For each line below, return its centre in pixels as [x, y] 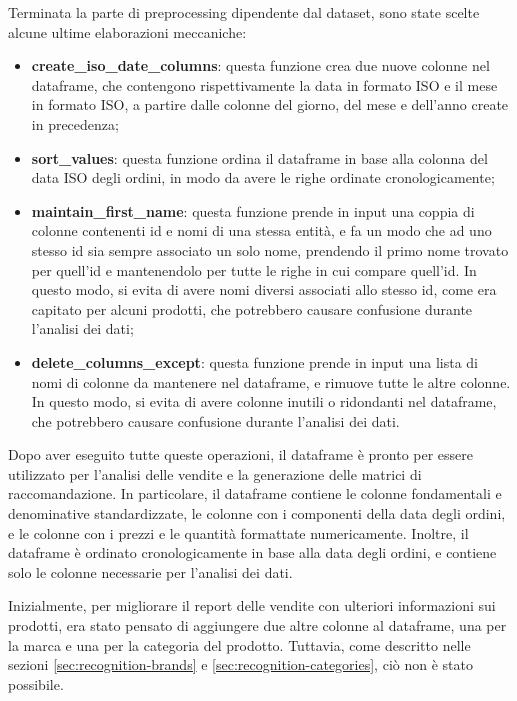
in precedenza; [75, 123]
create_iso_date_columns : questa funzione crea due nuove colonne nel [260, 65]
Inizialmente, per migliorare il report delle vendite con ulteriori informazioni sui [252, 605]
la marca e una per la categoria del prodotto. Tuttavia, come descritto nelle [239, 644]
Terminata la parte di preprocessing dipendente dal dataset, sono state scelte [244, 12]
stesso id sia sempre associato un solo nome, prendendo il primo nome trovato [270, 249]
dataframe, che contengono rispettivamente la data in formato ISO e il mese [264, 84]
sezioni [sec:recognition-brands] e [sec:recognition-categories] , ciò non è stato [240, 664]
